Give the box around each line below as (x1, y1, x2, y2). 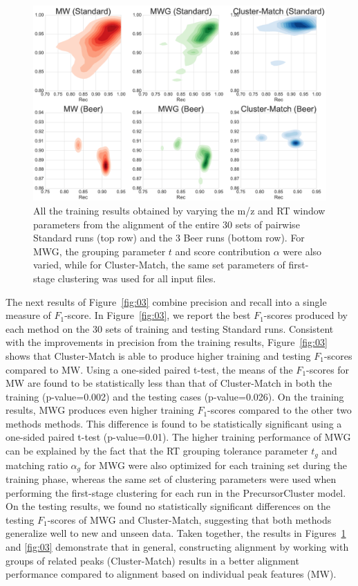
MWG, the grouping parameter (33, 244, 166, 258)
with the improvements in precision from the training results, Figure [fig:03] (6, 335, 328, 349)
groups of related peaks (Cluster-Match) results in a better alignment (6, 553, 299, 567)
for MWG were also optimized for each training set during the (84, 457, 348, 472)
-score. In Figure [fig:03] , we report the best (64, 308, 251, 322)
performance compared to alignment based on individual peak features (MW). (6, 567, 337, 581)
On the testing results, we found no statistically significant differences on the (6, 499, 330, 513)
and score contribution (175, 244, 271, 258)
